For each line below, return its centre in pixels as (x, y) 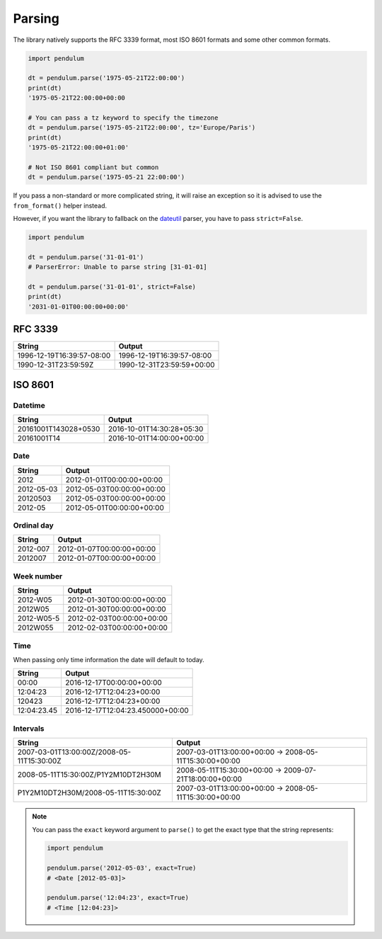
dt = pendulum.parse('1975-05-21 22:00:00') (106, 177)
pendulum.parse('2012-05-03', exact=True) (122, 868)
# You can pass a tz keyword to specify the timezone (123, 118)
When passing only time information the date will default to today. (109, 659)
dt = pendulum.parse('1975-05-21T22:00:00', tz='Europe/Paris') (142, 128)
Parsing (36, 18)
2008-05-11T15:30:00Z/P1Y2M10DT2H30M (89, 775)
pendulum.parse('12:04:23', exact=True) (118, 898)
